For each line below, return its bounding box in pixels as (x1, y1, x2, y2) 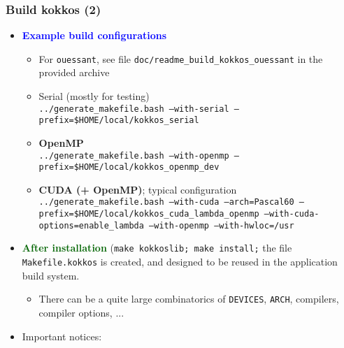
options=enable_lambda (38, 220, 144, 231)
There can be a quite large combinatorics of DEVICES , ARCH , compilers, (38, 291, 339, 306)
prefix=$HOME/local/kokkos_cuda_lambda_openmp (38, 209, 259, 219)
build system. (22, 268, 80, 282)
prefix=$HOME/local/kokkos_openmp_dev (38, 162, 220, 173)
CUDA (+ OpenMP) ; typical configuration (38, 182, 237, 196)
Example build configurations (22, 28, 167, 43)
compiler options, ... (38, 305, 124, 319)
